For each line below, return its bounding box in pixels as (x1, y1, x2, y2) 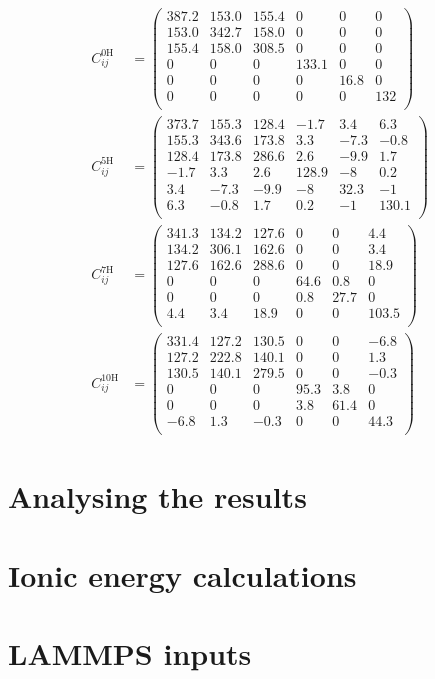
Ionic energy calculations (8, 554, 357, 595)
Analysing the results (8, 476, 307, 517)
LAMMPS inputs (8, 633, 252, 674)
